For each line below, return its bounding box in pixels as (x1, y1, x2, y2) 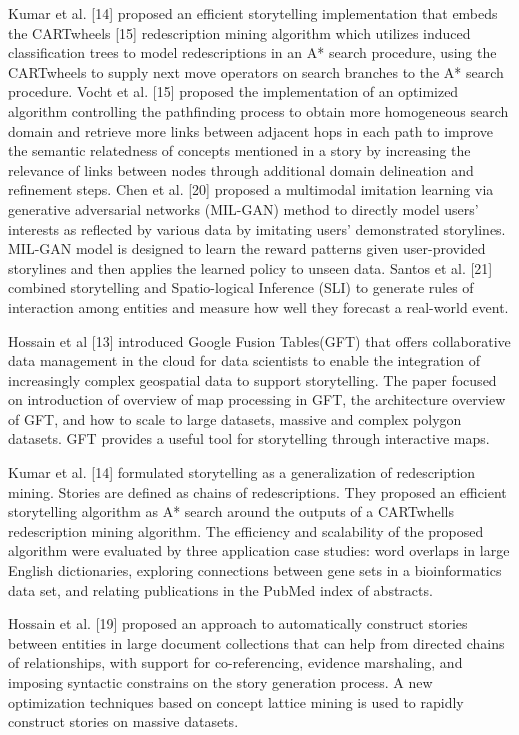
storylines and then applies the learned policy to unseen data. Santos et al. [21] (8, 257, 493, 278)
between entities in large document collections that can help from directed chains (8, 632, 505, 653)
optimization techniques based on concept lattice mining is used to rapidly (8, 691, 464, 712)
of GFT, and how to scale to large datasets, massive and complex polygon (8, 408, 462, 429)
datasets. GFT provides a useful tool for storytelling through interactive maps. (8, 428, 490, 449)
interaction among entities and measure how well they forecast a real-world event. (8, 296, 509, 317)
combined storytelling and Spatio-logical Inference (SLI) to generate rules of (8, 277, 474, 298)
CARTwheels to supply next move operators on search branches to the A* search (8, 61, 504, 82)
